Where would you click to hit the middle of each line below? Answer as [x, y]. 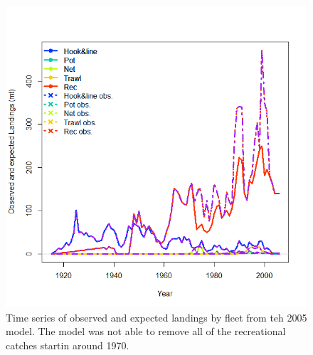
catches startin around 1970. [68, 345]
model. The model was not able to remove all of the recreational [146, 331]
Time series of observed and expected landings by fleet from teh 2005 [156, 317]
